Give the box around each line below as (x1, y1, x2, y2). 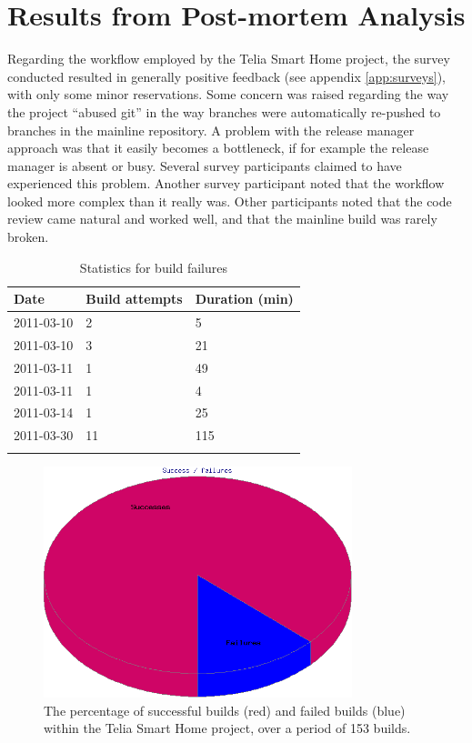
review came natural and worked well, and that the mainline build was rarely (7, 209, 437, 228)
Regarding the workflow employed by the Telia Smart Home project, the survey (7, 49, 450, 68)
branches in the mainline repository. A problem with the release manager (7, 120, 415, 139)
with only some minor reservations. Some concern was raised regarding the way (7, 85, 449, 104)
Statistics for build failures (79, 257, 227, 276)
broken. (7, 227, 49, 246)
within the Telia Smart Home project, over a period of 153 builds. (44, 718, 411, 738)
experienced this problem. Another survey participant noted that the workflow (7, 174, 445, 193)
